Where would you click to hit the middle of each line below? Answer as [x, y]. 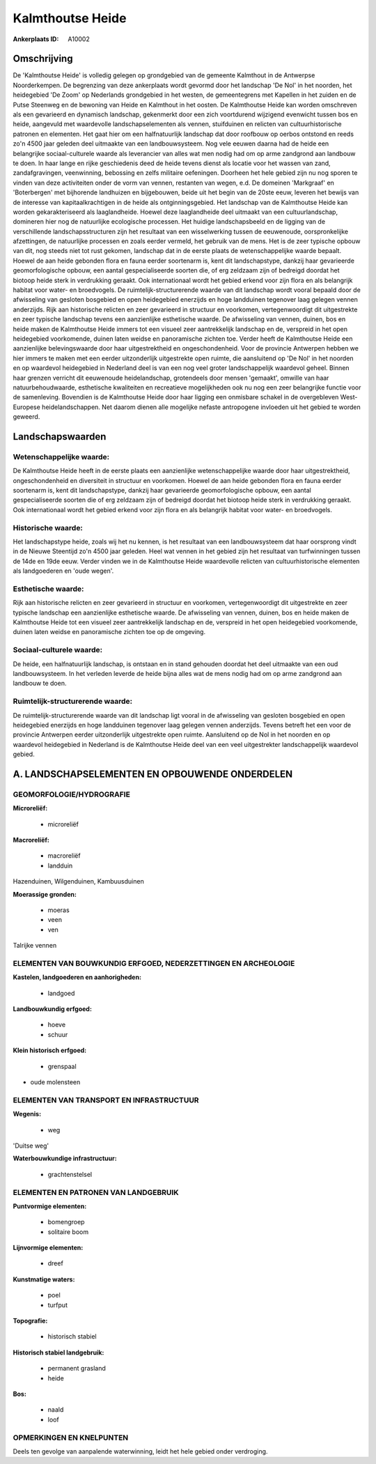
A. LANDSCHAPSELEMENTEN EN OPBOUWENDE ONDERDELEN [153, 774]
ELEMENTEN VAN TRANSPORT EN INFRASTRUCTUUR [106, 1100]
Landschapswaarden [60, 437]
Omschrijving [43, 59]
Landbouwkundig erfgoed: [52, 1009]
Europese [27, 407]
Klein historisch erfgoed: [50, 1050]
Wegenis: [27, 1114]
